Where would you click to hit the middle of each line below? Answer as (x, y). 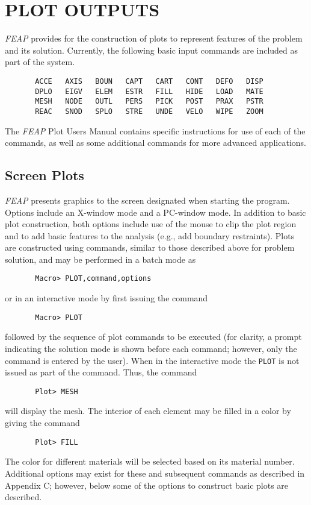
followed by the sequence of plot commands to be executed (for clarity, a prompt (153, 337)
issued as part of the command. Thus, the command (101, 372)
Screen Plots (45, 175)
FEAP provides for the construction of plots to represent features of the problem (154, 38)
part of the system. (40, 62)
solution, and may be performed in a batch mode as (100, 259)
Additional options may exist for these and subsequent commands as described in (155, 473)
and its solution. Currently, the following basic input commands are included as (152, 50)
